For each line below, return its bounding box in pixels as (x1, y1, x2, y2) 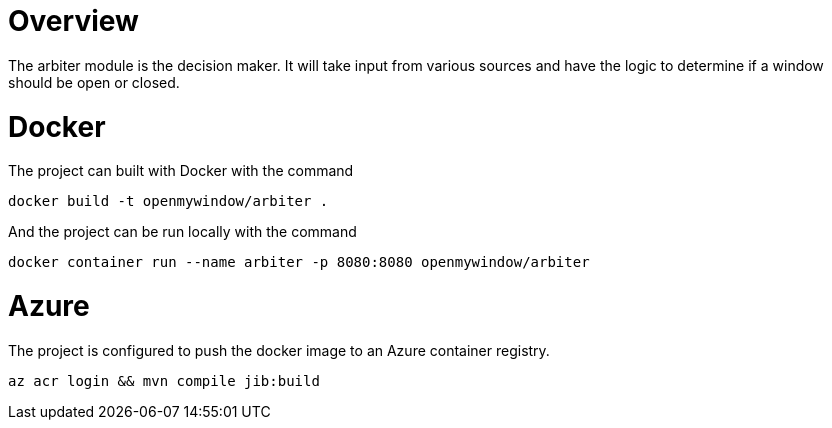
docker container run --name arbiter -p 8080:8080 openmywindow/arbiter (8, 254, 590, 271)
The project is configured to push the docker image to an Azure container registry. (8, 341, 550, 359)
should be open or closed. (8, 73, 180, 91)
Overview (8, 4, 139, 38)
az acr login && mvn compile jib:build (8, 372, 320, 389)
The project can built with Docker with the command (8, 162, 354, 180)
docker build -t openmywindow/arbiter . (8, 193, 329, 210)
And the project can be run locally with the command (8, 223, 357, 241)
